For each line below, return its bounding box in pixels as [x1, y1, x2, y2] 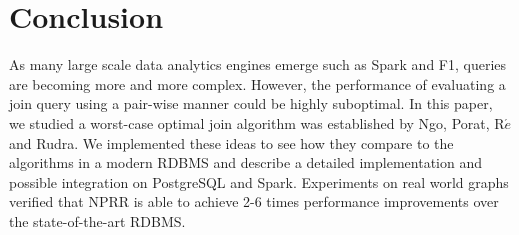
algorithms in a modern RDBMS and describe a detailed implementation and [9, 152, 482, 173]
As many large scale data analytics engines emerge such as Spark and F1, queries [9, 54, 507, 75]
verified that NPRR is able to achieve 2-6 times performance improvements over [9, 191, 499, 212]
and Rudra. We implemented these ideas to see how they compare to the [9, 132, 454, 153]
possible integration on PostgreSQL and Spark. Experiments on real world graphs [9, 171, 509, 192]
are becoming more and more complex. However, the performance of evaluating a [9, 73, 506, 94]
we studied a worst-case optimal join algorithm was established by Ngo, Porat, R [9, 112, 505, 133]
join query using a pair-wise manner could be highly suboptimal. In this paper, [9, 93, 493, 114]
